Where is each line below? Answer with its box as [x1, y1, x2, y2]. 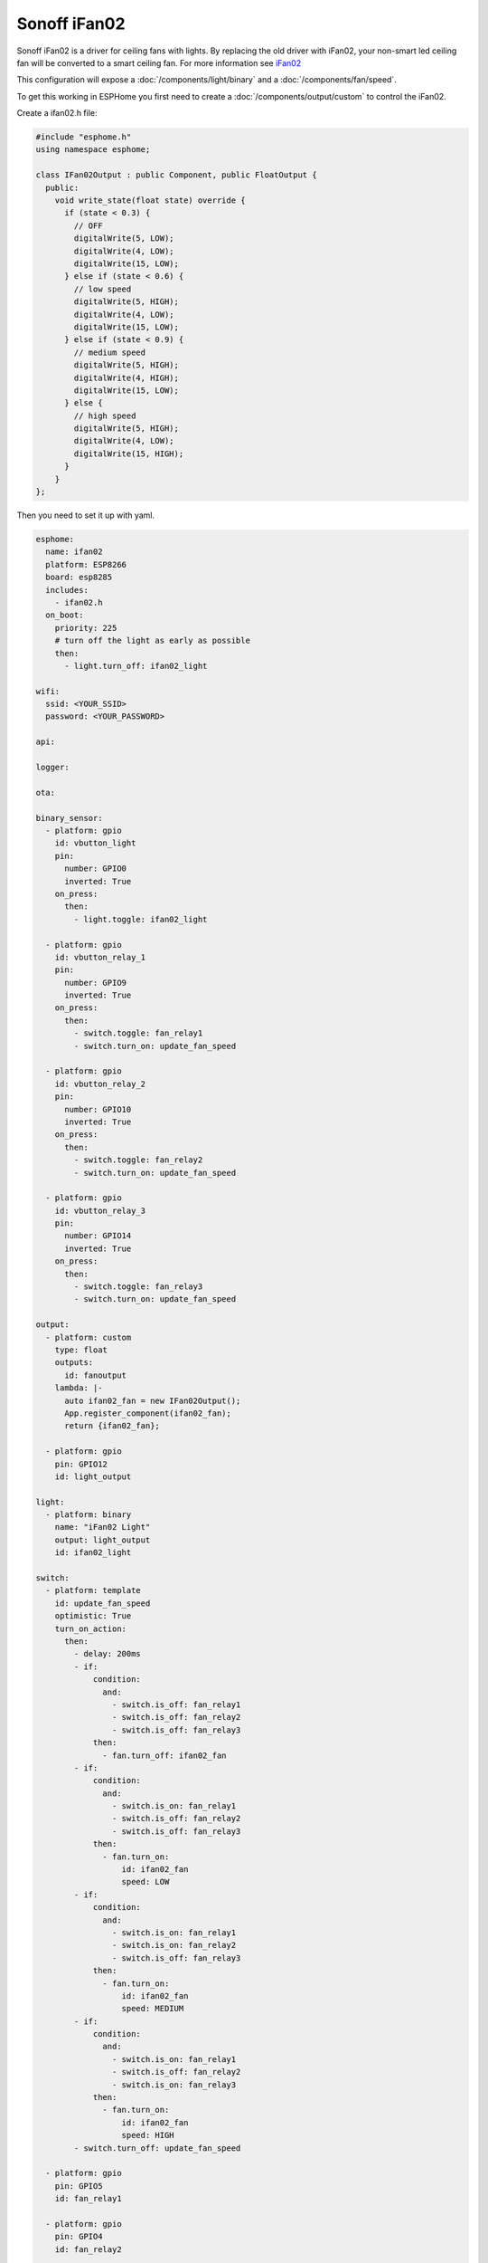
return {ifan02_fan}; [64, 1421, 160, 1431]
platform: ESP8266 [45, 559, 127, 569]
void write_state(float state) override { [54, 196, 246, 205]
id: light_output [54, 1471, 132, 1482]
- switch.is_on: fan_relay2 [111, 1940, 237, 1951]
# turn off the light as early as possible [54, 635, 250, 646]
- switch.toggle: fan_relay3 [73, 1282, 203, 1292]
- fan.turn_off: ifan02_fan [102, 1750, 227, 1761]
